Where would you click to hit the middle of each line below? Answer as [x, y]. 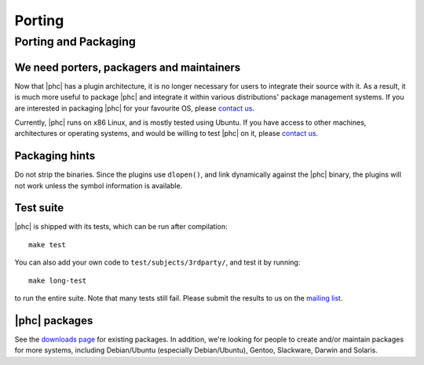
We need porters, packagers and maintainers [128, 67]
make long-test [58, 280]
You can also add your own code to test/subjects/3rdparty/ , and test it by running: [157, 262]
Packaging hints [55, 156]
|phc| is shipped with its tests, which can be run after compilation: [121, 227]
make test [47, 245]
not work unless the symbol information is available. [99, 185]
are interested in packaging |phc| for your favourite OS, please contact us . [135, 108]
